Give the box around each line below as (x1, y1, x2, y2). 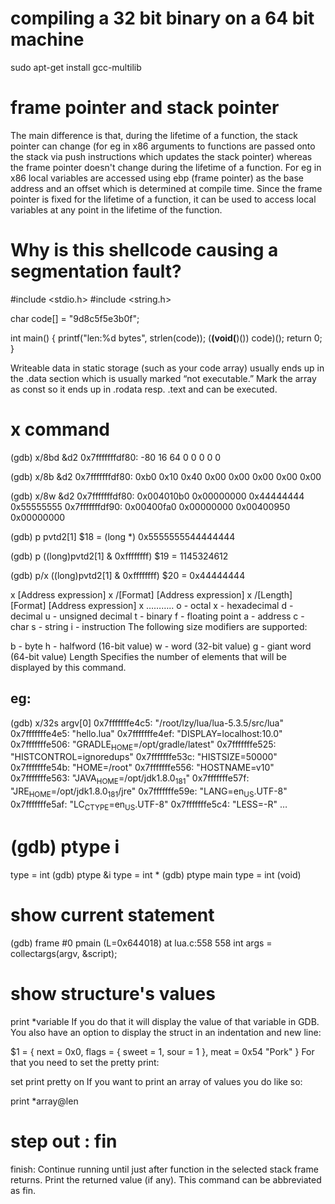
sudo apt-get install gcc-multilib (10, 61, 142, 73)
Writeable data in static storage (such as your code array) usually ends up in (10, 362, 325, 374)
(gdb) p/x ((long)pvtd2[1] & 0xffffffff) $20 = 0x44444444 (10, 569, 246, 581)
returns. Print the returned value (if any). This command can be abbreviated (10, 1173, 322, 1186)
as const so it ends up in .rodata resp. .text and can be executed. (10, 383, 278, 395)
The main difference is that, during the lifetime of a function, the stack (10, 129, 298, 141)
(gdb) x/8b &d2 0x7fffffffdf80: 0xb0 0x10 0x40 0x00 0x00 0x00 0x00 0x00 (10, 470, 322, 482)
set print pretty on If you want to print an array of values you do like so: (10, 1075, 303, 1087)
